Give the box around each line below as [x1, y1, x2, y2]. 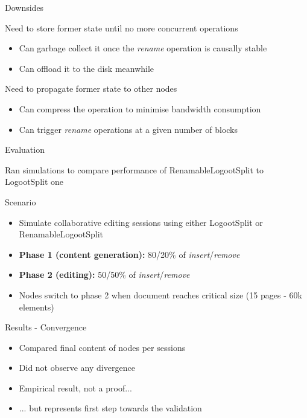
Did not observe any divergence [19, 361, 135, 374]
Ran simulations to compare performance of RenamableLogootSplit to [5, 163, 264, 176]
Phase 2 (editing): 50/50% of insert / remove [19, 268, 190, 281]
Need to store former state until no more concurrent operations [5, 21, 238, 34]
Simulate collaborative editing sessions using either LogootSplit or [19, 216, 263, 228]
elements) [19, 300, 54, 313]
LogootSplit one [5, 175, 64, 188]
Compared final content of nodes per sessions [19, 341, 186, 353]
